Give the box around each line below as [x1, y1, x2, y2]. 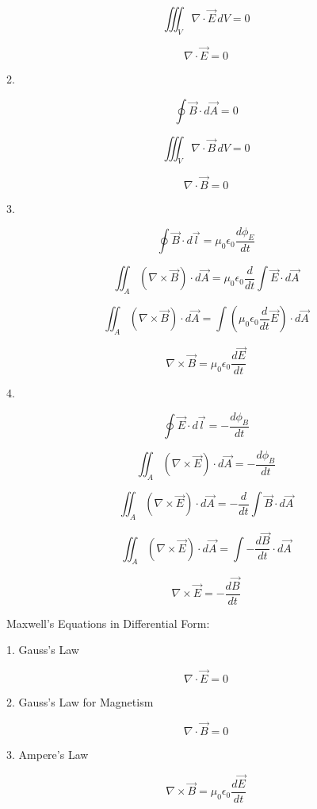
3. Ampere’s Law [6, 745, 89, 762]
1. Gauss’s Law [6, 641, 79, 658]
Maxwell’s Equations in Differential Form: [6, 614, 210, 631]
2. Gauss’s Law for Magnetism [6, 694, 154, 710]
